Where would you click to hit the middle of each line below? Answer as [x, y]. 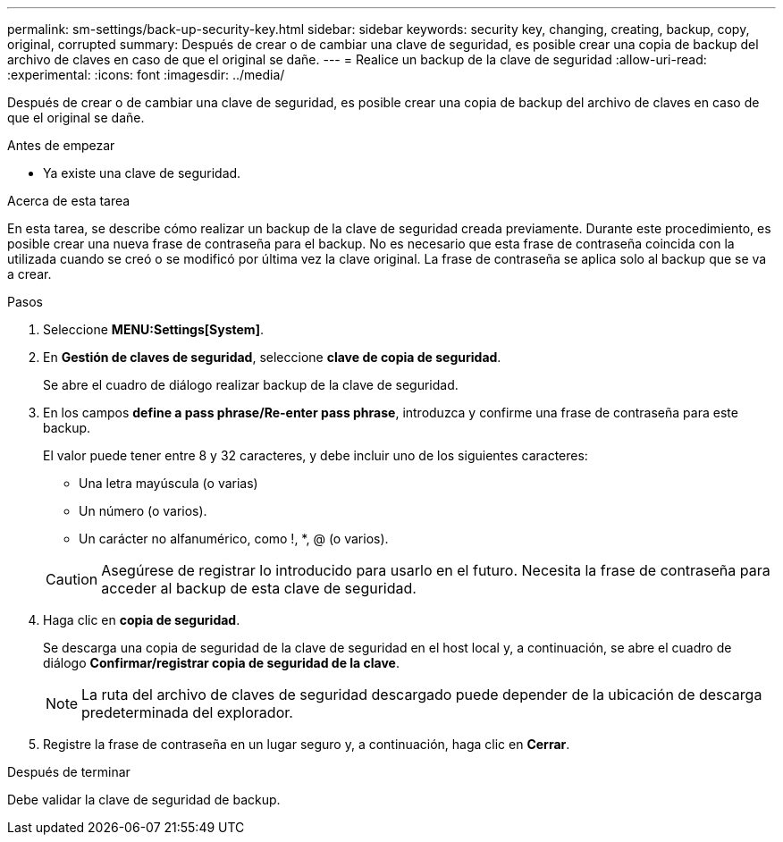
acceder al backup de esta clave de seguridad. [259, 588]
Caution [72, 579]
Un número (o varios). [143, 511]
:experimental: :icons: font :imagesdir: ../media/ [146, 75]
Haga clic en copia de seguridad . [142, 620]
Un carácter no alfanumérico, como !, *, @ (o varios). [234, 539]
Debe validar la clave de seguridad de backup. [144, 800]
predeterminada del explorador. [187, 712]
